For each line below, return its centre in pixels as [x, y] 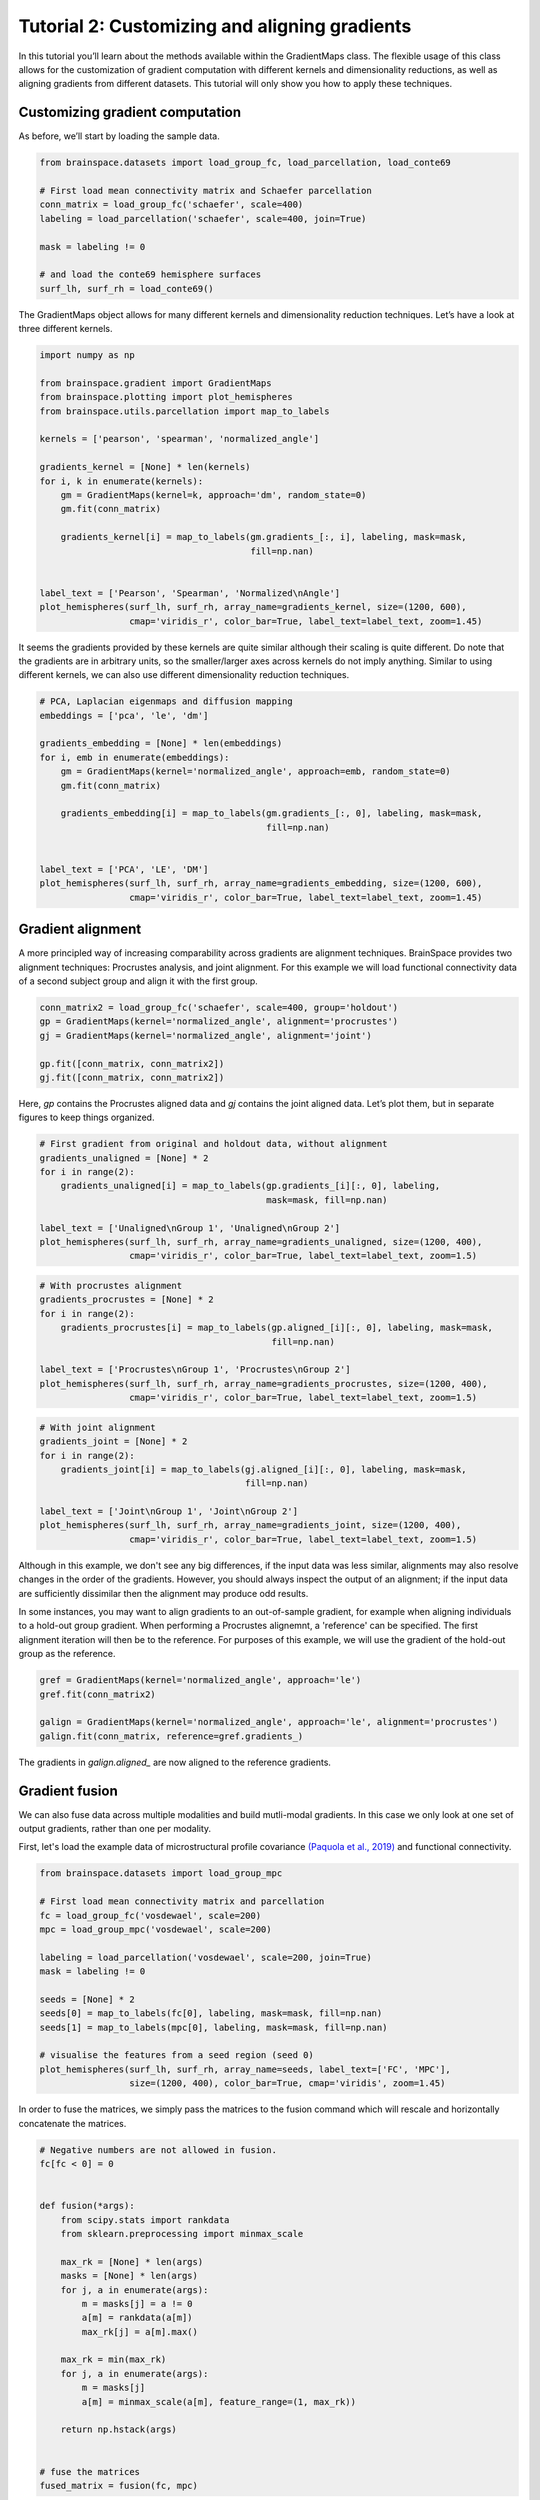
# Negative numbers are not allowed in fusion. [158, 2149]
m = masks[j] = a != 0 [137, 2303]
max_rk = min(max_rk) [113, 2359]
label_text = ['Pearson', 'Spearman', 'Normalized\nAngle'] [190, 593]
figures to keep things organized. [86, 1117]
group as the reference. [67, 1654]
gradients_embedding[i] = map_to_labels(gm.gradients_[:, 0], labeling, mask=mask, [271, 813]
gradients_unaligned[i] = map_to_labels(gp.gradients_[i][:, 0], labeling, [250, 1186]
